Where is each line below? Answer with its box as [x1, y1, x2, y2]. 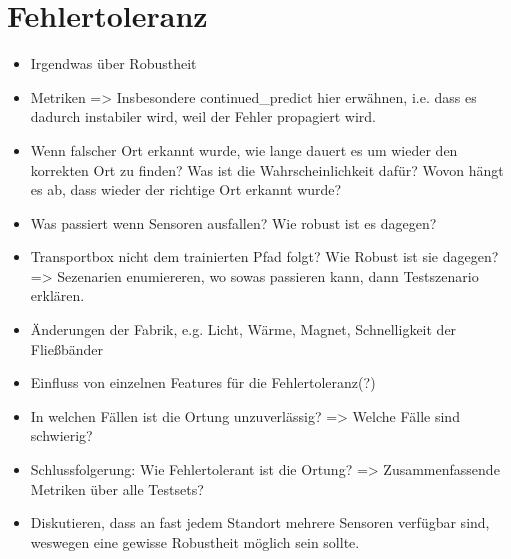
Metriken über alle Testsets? [30, 478, 204, 499]
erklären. [30, 285, 85, 306]
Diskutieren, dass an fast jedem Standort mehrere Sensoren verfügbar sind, [30, 512, 490, 533]
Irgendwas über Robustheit [30, 53, 197, 74]
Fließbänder [30, 338, 103, 359]
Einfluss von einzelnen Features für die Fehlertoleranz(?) [30, 372, 376, 393]
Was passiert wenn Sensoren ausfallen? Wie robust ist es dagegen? [30, 212, 437, 233]
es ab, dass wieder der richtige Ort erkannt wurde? [30, 179, 342, 200]
